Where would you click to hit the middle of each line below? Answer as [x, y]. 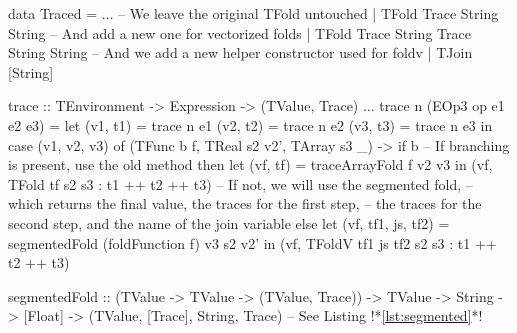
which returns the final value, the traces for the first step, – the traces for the [245, 203]
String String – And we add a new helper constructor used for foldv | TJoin [240, 52]
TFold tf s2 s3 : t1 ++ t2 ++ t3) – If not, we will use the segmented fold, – [240, 183]
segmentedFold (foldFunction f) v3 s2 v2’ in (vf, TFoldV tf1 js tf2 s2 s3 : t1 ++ [252, 242]
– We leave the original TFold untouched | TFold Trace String [308, 13]
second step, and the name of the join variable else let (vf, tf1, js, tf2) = [229, 222]
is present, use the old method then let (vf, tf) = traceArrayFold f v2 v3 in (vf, [250, 164]
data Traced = [53, 13]
